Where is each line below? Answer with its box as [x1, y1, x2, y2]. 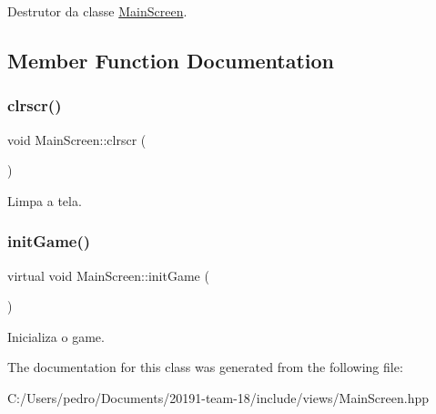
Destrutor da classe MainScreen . [7, 2, 188, 20]
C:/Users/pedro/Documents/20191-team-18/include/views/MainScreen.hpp [7, 388, 430, 407]
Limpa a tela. [7, 191, 82, 210]
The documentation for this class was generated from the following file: [7, 357, 403, 377]
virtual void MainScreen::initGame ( [7, 265, 209, 285]
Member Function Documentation [7, 46, 335, 74]
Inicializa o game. [7, 326, 105, 346]
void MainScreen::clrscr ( [7, 129, 147, 149]
